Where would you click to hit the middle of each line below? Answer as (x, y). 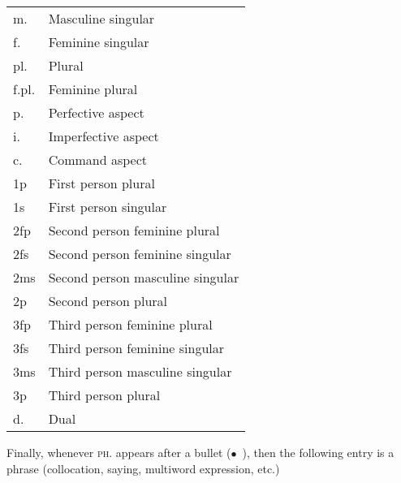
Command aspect (98, 160)
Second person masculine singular (144, 277)
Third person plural (104, 395)
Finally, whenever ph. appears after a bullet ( (119, 452)
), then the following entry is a (318, 452)
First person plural (101, 183)
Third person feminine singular (136, 348)
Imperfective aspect (103, 136)
